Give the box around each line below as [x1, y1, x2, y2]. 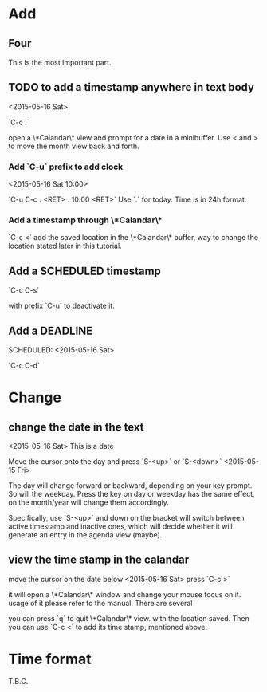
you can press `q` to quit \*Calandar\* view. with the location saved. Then [8, 613, 249, 623]
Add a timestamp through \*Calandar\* [8, 214, 163, 226]
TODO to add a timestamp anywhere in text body [8, 81, 255, 94]
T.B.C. [8, 676, 29, 686]
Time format [8, 651, 92, 668]
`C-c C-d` [8, 360, 40, 371]
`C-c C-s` [8, 285, 40, 295]
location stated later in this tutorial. [8, 241, 122, 251]
